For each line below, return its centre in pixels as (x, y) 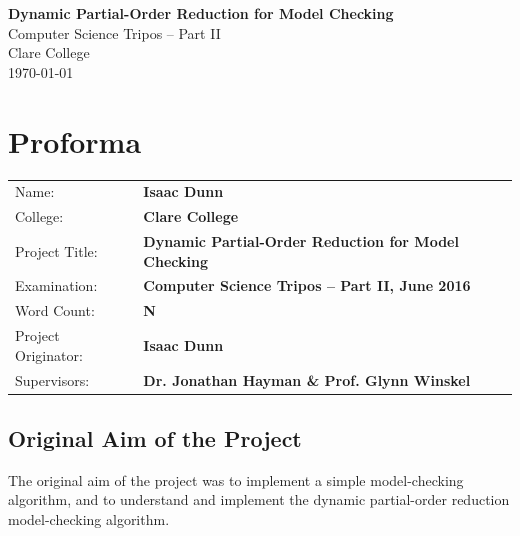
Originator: (49, 354)
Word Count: (55, 310)
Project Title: (56, 250)
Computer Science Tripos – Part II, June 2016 (307, 285)
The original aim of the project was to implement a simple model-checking (236, 479)
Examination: (56, 285)
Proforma (75, 140)
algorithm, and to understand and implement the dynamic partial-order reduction (259, 499)
